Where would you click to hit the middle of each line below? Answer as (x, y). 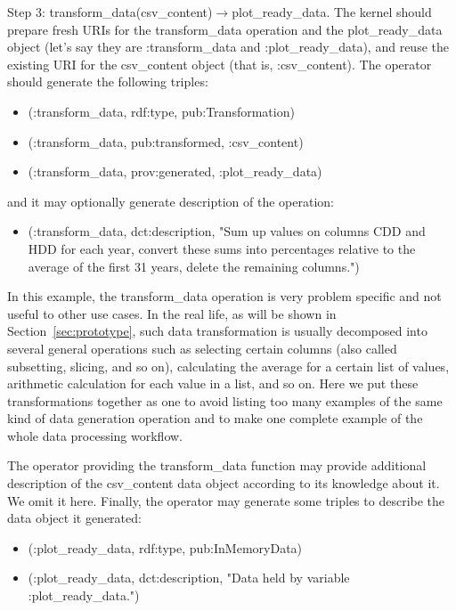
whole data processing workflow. (95, 435)
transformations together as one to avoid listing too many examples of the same (225, 400)
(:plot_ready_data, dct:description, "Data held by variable (189, 578)
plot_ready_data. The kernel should (332, 12)
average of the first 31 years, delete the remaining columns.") (194, 266)
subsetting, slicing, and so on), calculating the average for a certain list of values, (228, 366)
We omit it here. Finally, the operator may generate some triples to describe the (226, 500)
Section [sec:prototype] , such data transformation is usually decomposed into (217, 331)
